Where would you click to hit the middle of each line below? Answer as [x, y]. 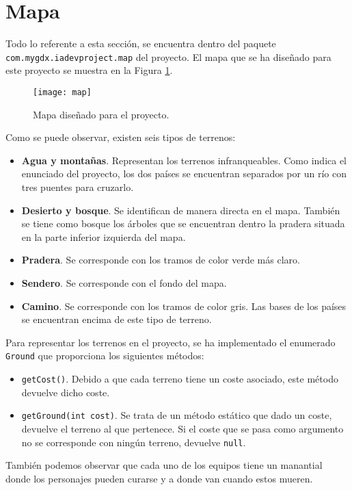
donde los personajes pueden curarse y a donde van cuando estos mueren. [159, 478]
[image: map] [62, 92]
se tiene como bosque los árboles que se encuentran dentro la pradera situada [183, 223]
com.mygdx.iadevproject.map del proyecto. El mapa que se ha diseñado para [168, 56]
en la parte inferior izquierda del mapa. [104, 236]
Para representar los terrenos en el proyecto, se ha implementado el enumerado [171, 342]
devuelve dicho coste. [66, 392]
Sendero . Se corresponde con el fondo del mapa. [124, 282]
